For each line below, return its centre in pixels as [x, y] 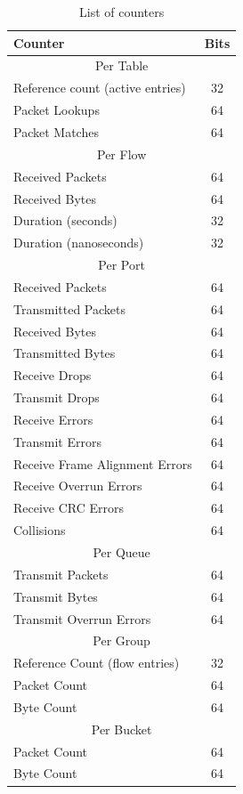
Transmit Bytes [56, 596]
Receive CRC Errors [69, 508]
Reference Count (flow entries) [97, 663]
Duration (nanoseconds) [79, 243]
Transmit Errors [57, 441]
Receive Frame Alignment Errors [103, 463]
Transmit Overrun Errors [82, 618]
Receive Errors [53, 419]
